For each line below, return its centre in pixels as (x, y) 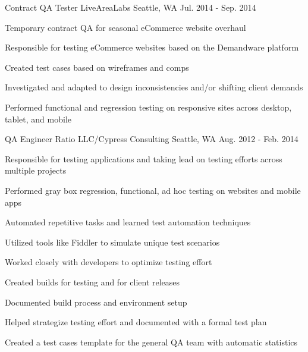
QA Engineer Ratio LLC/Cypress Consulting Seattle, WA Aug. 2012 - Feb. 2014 (152, 139)
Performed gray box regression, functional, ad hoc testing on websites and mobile (153, 190)
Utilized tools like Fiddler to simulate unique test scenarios (112, 242)
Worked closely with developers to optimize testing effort (109, 262)
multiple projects (36, 170)
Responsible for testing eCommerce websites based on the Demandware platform (152, 47)
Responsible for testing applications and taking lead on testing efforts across (144, 158)
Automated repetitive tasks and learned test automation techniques (128, 222)
